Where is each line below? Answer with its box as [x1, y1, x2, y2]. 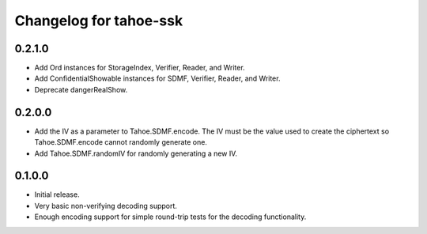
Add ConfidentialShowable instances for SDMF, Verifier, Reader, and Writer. [34, 74, 281, 83]
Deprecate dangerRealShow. [34, 85, 128, 94]
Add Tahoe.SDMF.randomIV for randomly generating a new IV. [34, 149, 237, 158]
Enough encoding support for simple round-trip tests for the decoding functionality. [34, 212, 307, 221]
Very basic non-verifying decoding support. [34, 201, 178, 210]
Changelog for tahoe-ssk [14, 12, 183, 29]
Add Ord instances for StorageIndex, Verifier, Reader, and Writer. [34, 63, 245, 73]
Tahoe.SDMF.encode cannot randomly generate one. [34, 138, 207, 147]
